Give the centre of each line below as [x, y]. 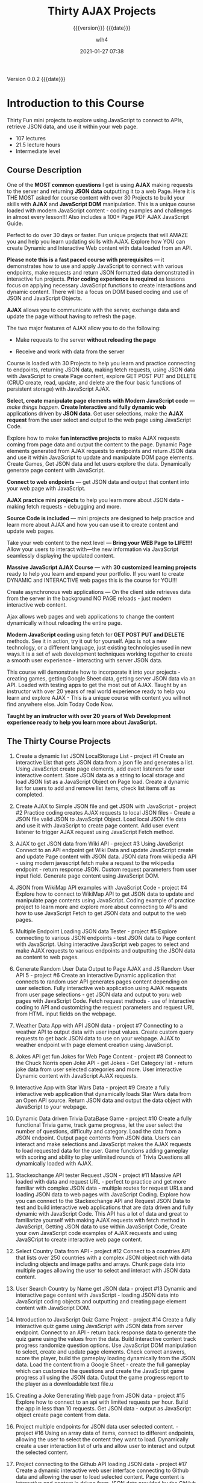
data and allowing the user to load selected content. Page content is [100, 1476]
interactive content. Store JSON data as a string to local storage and [100, 775]
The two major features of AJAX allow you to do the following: [84, 328]
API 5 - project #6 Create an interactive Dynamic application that [96, 975]
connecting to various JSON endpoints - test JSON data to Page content [105, 937]
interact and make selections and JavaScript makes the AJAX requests [103, 1144]
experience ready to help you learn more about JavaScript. [82, 722]
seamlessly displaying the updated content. [61, 555]
